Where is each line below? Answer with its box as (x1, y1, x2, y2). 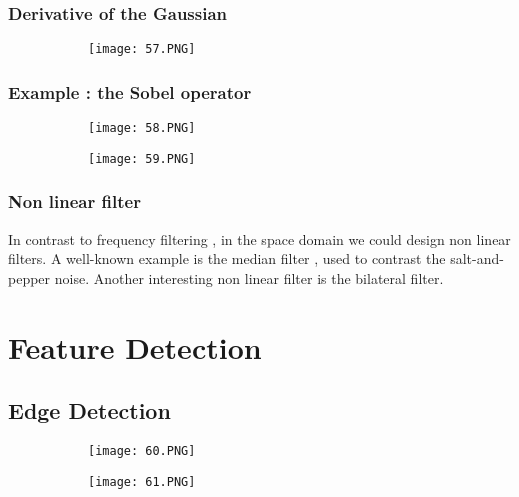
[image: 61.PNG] (88, 474, 196, 489)
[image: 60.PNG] (88, 443, 196, 458)
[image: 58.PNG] (88, 121, 196, 136)
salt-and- (450, 248, 504, 269)
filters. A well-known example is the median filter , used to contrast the (8, 248, 446, 269)
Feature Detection (8, 326, 262, 367)
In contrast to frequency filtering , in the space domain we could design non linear (8, 228, 511, 249)
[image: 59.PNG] (88, 151, 196, 166)
